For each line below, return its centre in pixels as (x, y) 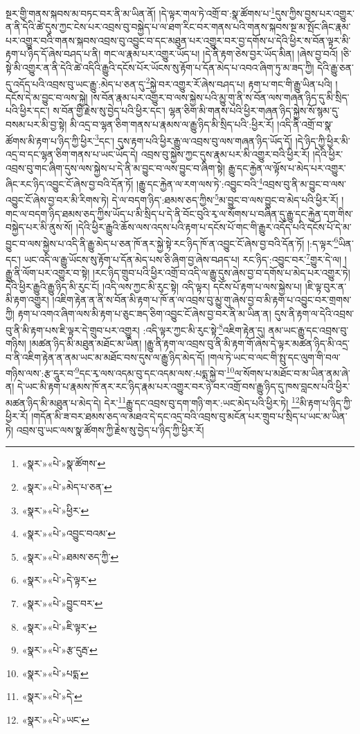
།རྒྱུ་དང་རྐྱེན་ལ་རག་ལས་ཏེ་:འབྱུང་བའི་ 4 (200, 183)
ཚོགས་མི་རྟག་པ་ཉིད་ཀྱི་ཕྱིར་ (50, 140)
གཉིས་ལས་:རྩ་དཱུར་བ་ (40, 373)
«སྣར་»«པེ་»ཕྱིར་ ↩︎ (55, 510)
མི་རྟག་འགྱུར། (27, 300)
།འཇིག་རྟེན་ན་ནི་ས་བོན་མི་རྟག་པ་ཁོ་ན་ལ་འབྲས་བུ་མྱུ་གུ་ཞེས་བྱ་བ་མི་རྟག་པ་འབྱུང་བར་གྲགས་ (202, 300)
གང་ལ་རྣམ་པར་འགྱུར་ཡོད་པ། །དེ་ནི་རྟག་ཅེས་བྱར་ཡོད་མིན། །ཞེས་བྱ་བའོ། (220, 54)
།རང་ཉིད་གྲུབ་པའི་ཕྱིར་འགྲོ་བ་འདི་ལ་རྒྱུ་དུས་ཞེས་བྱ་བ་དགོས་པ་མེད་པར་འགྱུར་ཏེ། (221, 273)
